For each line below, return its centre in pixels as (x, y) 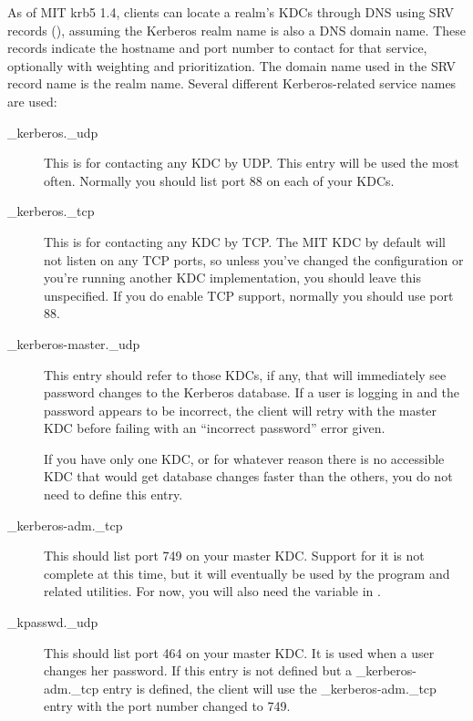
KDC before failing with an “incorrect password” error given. (215, 428)
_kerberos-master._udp (74, 343)
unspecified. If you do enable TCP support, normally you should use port (249, 295)
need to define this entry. (113, 494)
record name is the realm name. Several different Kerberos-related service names (232, 83)
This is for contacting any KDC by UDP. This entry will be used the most (252, 163)
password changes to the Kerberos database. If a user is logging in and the (252, 392)
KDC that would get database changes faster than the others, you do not (248, 476)
